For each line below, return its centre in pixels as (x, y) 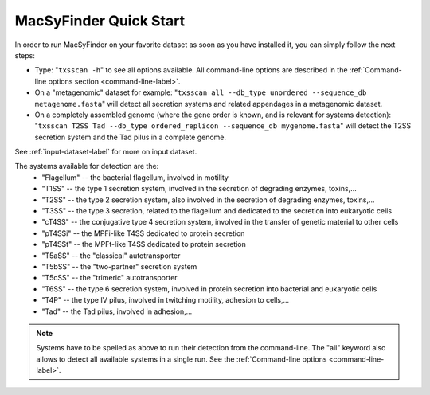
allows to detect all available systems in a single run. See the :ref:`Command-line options (182, 359)
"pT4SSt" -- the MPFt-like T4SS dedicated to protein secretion (144, 244)
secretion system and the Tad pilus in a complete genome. (131, 137)
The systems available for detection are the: (87, 166)
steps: (25, 55)
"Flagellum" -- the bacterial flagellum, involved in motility (135, 177)
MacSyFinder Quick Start (100, 21)
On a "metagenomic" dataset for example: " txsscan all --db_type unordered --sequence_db (201, 92)
